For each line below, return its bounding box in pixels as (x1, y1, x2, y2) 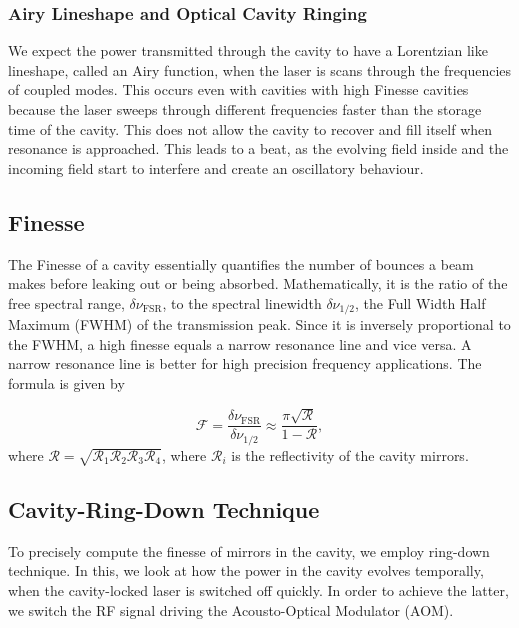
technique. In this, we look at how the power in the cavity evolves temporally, (8, 560, 484, 581)
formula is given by (8, 373, 125, 393)
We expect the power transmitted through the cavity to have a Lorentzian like (8, 40, 488, 61)
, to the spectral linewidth (162, 292, 322, 313)
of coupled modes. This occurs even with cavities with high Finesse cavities (8, 79, 469, 100)
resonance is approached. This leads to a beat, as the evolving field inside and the (8, 138, 509, 159)
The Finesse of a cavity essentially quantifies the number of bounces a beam (8, 253, 474, 274)
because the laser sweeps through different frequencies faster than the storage (8, 99, 482, 119)
